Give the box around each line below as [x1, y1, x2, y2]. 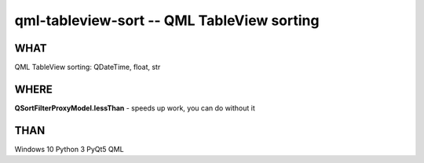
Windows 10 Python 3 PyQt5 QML [14, 144, 125, 154]
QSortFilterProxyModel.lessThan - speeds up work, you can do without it [14, 103, 255, 113]
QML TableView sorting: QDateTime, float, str [14, 63, 161, 72]
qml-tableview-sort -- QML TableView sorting [14, 12, 320, 29]
